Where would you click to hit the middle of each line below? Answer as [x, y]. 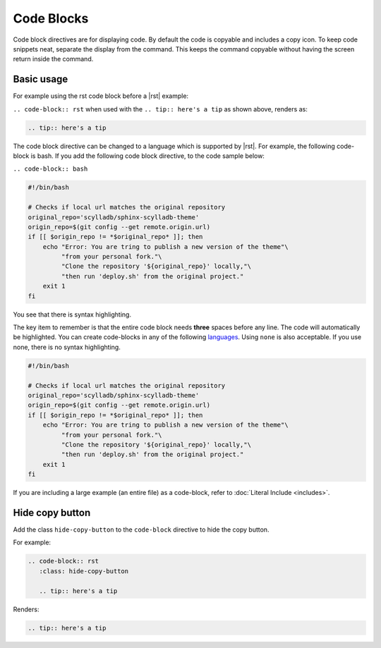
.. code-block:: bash [50, 169]
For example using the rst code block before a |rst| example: [101, 96]
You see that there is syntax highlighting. [72, 314]
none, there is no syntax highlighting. [67, 347]
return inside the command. [53, 59]
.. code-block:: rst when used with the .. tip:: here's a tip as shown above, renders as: [161, 109]
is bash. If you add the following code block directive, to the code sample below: [147, 156]
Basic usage [41, 79]
